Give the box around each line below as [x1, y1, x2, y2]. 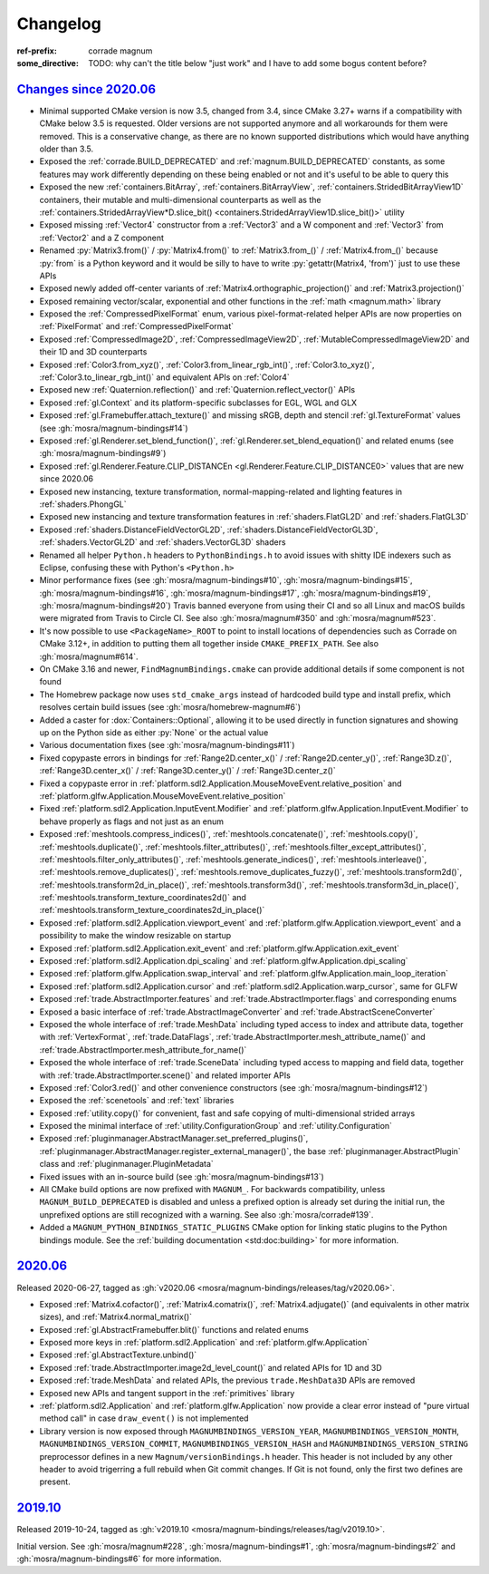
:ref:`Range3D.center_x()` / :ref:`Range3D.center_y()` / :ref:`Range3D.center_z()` [39, 765, 337, 776]
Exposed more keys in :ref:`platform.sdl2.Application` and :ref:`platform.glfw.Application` [39, 1337, 370, 1348]
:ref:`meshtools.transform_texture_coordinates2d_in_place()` [39, 905, 265, 916]
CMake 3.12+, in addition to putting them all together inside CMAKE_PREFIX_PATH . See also [39, 638, 379, 649]
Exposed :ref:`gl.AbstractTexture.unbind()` [39, 1349, 197, 1360]
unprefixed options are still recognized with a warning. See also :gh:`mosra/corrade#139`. [39, 1209, 374, 1219]
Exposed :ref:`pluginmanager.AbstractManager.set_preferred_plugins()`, [39, 1133, 309, 1144]
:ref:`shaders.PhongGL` [39, 499, 127, 510]
